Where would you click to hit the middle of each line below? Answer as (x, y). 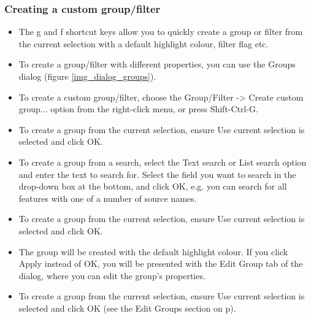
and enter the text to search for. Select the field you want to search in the (157, 174)
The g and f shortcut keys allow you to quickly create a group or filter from (161, 32)
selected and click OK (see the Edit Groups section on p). (127, 308)
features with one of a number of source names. (108, 198)
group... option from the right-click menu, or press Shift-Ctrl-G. (138, 109)
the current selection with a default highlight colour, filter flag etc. (144, 43)
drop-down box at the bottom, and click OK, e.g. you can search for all (153, 186)
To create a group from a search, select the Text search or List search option (163, 162)
